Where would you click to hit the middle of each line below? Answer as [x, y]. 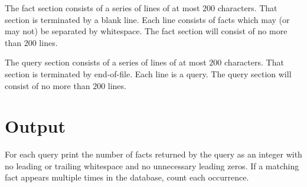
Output [35, 126]
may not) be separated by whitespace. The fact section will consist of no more [146, 31]
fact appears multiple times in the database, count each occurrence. [127, 177]
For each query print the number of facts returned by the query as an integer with [153, 154]
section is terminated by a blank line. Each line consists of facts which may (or [147, 19]
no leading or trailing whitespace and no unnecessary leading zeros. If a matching [152, 165]
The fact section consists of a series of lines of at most [102, 8]
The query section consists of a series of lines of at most [106, 62]
